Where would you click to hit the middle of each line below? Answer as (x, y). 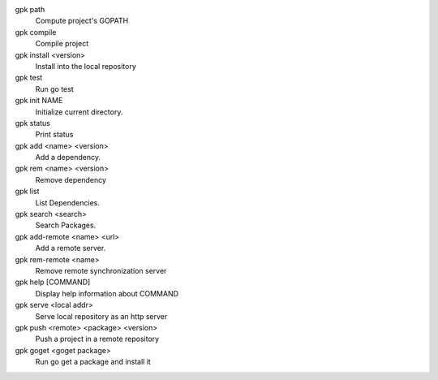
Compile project (62, 44)
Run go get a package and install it (93, 362)
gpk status (32, 123)
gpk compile (36, 32)
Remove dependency (71, 179)
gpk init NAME (39, 101)
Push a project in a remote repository (97, 339)
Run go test (54, 89)
